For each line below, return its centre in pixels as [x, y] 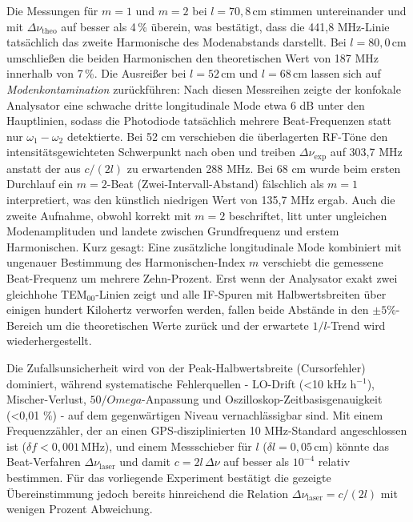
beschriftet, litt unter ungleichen [308, 215]
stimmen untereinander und [339, 10]
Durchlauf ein [40, 184]
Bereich [25, 325]
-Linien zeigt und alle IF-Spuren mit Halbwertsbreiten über [241, 293]
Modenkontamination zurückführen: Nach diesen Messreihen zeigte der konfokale [204, 88]
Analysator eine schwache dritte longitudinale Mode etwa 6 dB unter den [186, 104]
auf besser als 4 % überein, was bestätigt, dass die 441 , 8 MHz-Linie [225, 26]
